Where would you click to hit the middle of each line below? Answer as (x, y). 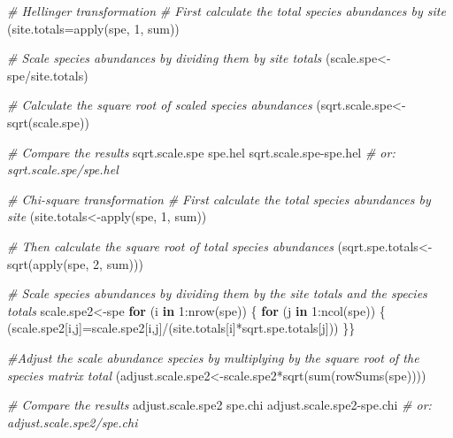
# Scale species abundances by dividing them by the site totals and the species (217, 293)
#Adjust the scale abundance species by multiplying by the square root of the (213, 357)
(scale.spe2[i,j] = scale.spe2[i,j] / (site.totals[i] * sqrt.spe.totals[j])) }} (181, 328)
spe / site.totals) (48, 75)
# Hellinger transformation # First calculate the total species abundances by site (226, 11)
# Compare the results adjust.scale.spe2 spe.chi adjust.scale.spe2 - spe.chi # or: (219, 405)
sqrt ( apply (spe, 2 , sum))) (75, 263)
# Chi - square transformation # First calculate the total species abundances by (219, 199)
